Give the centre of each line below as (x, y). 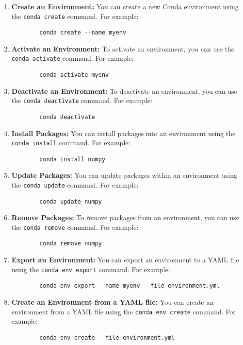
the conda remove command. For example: (75, 227)
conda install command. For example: (71, 143)
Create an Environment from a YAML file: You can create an (113, 302)
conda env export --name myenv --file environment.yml (130, 286)
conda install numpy (73, 159)
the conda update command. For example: (75, 184)
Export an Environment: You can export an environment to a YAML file (125, 260)
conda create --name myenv (83, 33)
